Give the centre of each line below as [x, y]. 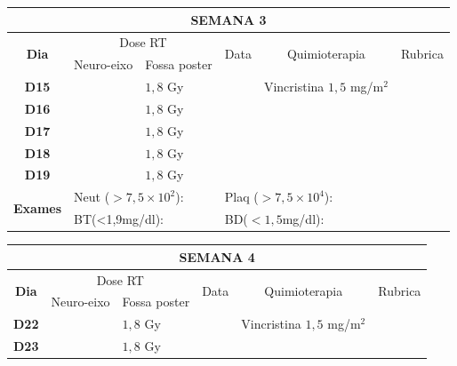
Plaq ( [241, 197]
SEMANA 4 [217, 256]
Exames [38, 207]
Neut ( [92, 197]
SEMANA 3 [228, 19]
